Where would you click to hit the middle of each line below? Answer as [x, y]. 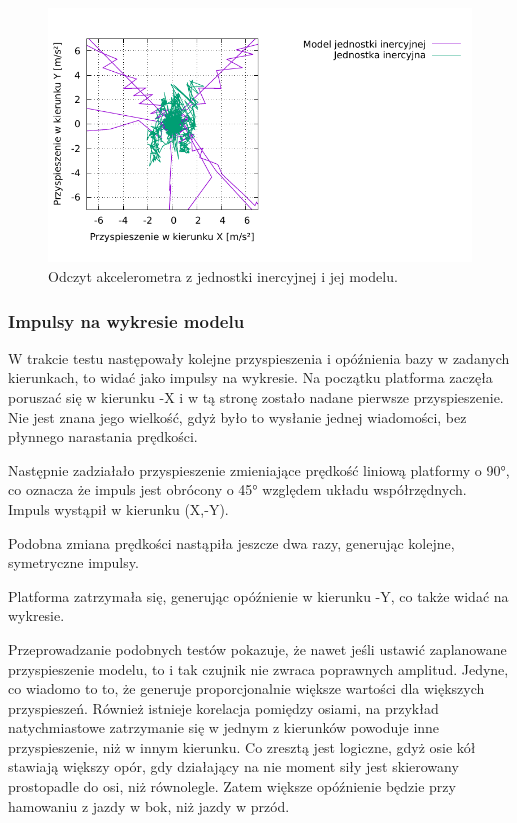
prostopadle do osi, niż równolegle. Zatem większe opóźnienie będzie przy [232, 786]
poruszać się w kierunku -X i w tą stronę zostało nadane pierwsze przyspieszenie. [256, 396]
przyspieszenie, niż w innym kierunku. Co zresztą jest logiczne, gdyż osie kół [242, 746]
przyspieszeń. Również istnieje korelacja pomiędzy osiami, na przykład [223, 707]
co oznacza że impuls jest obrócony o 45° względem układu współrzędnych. [237, 489]
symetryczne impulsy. [73, 562]
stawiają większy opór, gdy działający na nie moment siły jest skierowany [233, 766]
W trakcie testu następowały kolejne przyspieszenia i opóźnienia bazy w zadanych [259, 357]
